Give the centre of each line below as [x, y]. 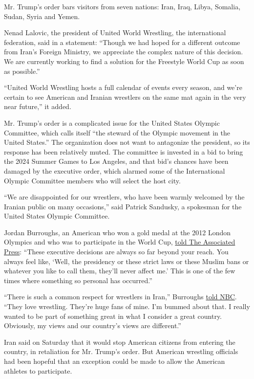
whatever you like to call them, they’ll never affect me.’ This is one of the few [120, 271]
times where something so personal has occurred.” [78, 280]
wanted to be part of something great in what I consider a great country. [113, 316]
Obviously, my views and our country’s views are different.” [93, 325]
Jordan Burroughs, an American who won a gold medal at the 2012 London [117, 232]
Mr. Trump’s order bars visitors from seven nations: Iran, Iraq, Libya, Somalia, [122, 6]
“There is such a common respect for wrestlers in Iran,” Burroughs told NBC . [120, 297]
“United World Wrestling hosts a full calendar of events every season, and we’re [123, 87]
